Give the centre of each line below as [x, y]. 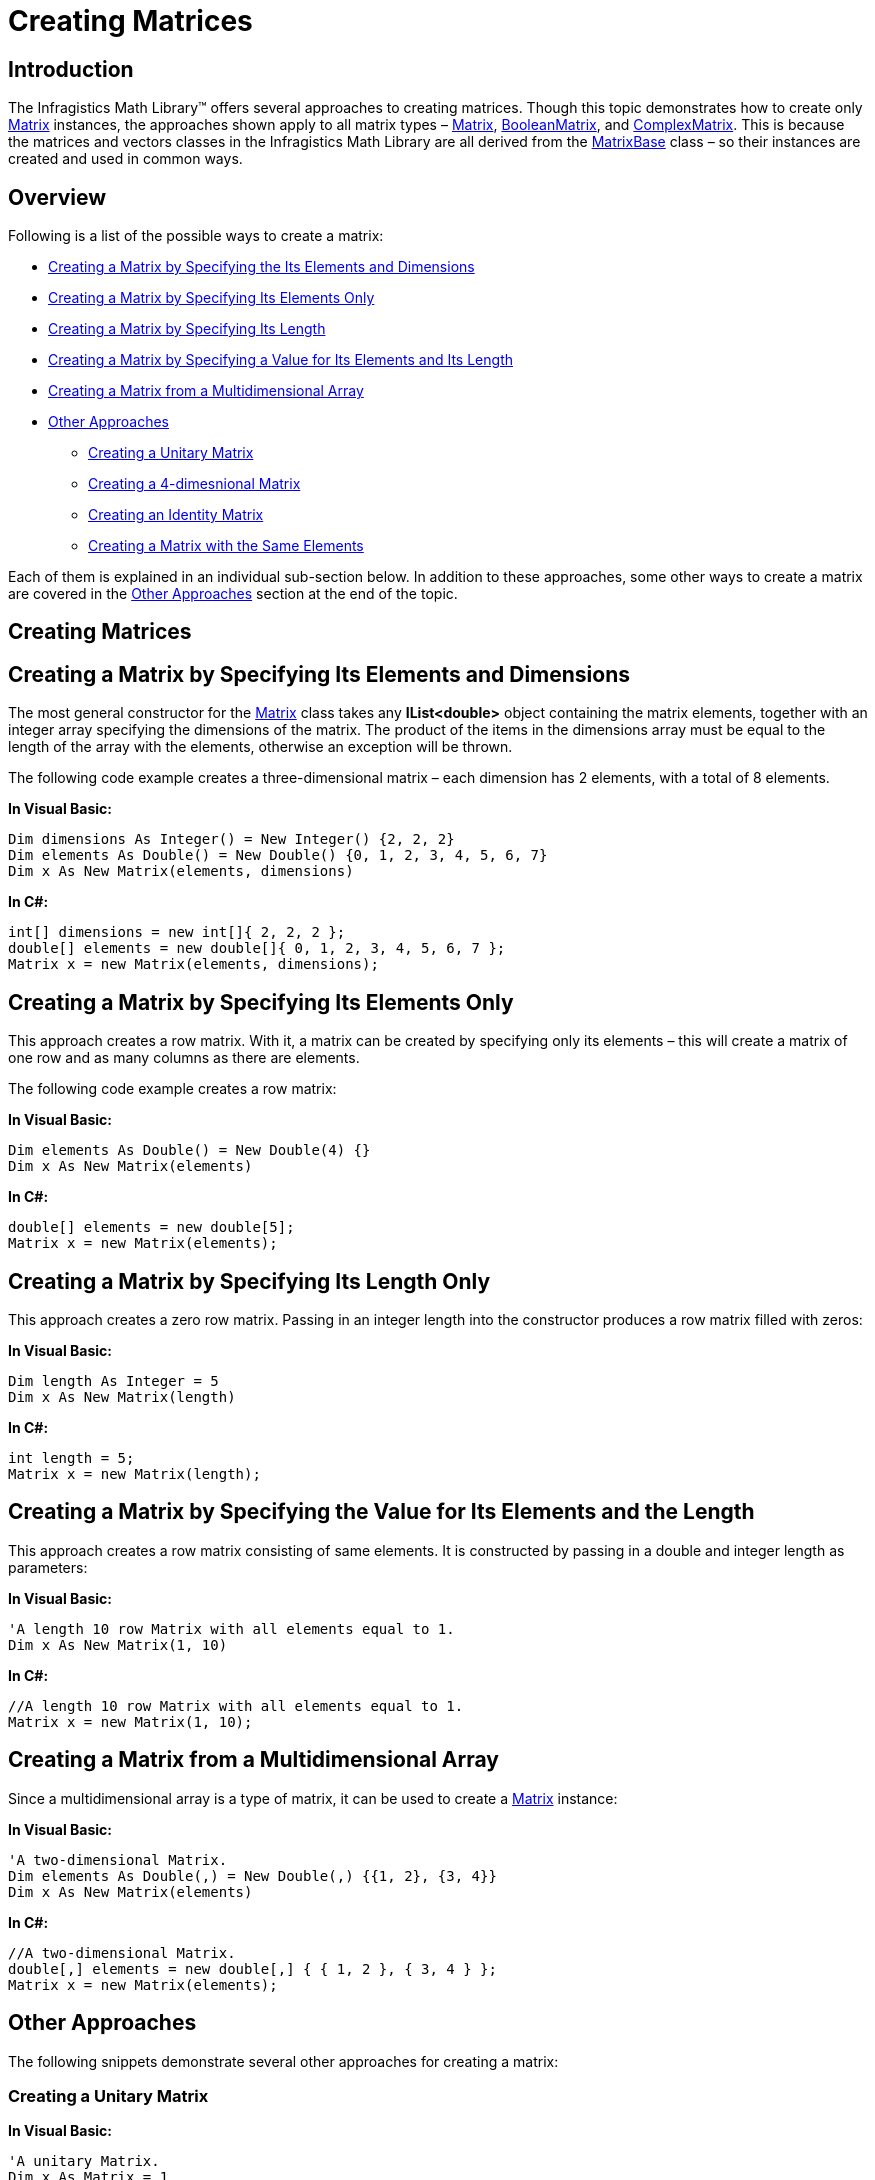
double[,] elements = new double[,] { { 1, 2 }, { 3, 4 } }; [252, 1968]
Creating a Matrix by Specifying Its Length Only [249, 1281]
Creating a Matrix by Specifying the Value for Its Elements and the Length [381, 1512]
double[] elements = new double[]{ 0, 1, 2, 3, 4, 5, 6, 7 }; [257, 948]
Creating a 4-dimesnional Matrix [194, 484]
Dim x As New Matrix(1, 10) [118, 1644]
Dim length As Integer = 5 [113, 1380]
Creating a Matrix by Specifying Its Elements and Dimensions [319, 674]
